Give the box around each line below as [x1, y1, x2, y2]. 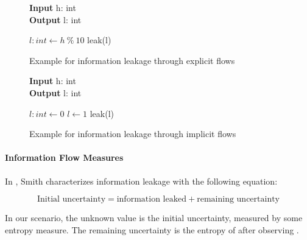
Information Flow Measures [5, 151, 124, 164]
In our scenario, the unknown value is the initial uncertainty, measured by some [5, 211, 303, 224]
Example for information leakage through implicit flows [29, 127, 236, 140]
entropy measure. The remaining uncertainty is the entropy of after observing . [5, 223, 299, 236]
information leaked [116, 195, 187, 204]
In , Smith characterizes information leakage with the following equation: [5, 174, 278, 187]
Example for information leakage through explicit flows [29, 54, 235, 66]
